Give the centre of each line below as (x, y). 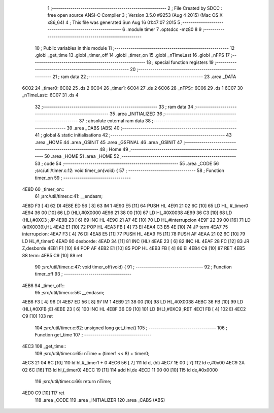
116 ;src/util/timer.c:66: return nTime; (73, 381)
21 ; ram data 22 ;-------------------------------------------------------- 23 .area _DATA (144, 77)
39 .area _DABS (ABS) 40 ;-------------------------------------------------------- (152, 128)
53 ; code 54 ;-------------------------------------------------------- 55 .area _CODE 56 (127, 163)
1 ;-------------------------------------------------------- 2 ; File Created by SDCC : (135, 8)
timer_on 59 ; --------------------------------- (83, 178)
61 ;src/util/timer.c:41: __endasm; (69, 196)
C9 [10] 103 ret (38, 316)
